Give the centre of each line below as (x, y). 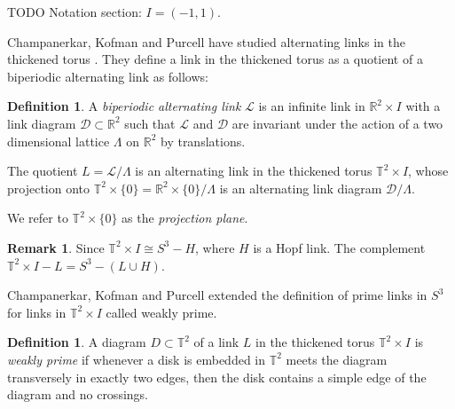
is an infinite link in (312, 106)
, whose (428, 171)
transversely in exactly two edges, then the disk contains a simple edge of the (217, 377)
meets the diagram (337, 359)
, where (215, 247)
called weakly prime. (161, 312)
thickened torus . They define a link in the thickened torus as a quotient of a (215, 59)
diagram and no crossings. (78, 394)
